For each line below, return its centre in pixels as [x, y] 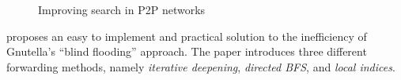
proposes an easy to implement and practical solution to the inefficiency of [187, 36]
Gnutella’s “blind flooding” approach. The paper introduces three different [187, 51]
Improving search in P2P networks [122, 9]
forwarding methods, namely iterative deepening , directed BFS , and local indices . [201, 66]
